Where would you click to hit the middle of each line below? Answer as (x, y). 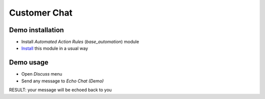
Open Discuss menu (42, 74)
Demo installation (37, 30)
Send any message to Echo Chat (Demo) (63, 81)
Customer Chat (41, 13)
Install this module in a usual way (55, 48)
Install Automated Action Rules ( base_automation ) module (80, 42)
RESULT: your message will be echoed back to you (61, 90)
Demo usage (29, 63)
